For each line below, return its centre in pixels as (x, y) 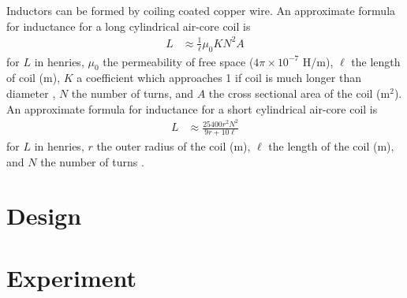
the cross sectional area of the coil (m (299, 93)
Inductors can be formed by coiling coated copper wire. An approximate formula (201, 10)
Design (44, 216)
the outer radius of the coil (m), (174, 146)
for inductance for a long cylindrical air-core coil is (129, 26)
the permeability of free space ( (178, 61)
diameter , (31, 93)
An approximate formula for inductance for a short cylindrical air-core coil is (192, 108)
